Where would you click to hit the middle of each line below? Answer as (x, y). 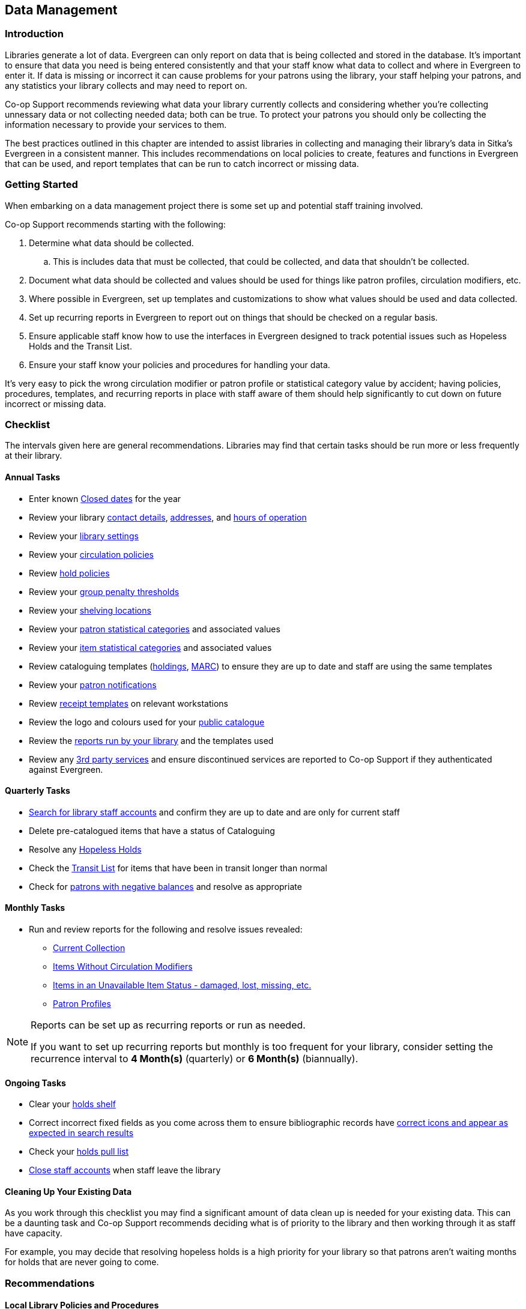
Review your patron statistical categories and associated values (155, 629)
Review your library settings (84, 536)
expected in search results (81, 1133)
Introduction (34, 34)
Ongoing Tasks (35, 1083)
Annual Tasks (33, 477)
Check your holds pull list (79, 1152)
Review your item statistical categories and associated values (150, 647)
